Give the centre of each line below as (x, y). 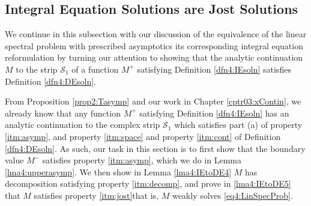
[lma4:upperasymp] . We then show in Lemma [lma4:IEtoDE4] (118, 171)
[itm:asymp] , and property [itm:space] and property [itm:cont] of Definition (143, 136)
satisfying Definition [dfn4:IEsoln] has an (214, 113)
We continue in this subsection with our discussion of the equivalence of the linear (156, 34)
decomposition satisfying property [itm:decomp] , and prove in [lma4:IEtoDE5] (148, 183)
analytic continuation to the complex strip (83, 125)
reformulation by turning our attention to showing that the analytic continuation (154, 57)
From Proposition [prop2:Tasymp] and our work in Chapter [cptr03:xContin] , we (153, 101)
